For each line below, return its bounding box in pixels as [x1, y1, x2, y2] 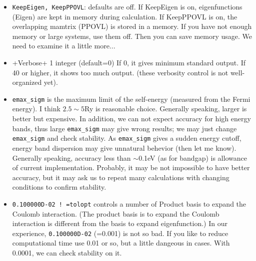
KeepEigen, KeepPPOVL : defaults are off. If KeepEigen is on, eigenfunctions [12, 1, 242, 11]
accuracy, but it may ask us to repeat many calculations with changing [12, 172, 229, 182]
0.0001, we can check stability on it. [12, 248, 122, 258]
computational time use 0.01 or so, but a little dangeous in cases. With [12, 238, 230, 248]
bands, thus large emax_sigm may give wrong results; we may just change [12, 123, 237, 133]
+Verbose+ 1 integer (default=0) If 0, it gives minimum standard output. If [12, 57, 246, 68]
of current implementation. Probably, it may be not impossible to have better [12, 162, 250, 173]
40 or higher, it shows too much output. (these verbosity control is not [12, 67, 228, 77]
